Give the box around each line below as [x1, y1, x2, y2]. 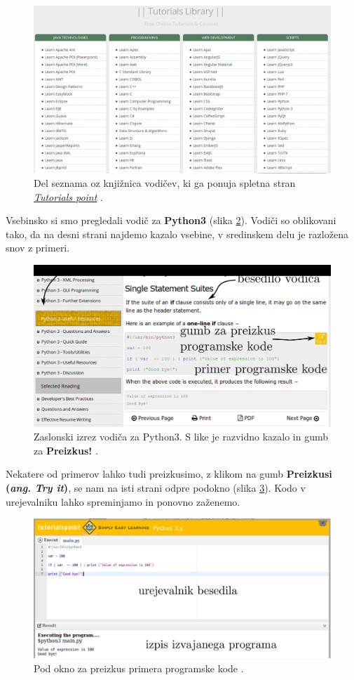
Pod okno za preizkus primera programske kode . [34, 660, 244, 675]
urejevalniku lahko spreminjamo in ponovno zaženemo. [6, 494, 240, 509]
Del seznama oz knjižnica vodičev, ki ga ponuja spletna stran [34, 176, 296, 190]
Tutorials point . [34, 189, 103, 204]
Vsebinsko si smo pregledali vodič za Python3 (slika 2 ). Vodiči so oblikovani [6, 213, 336, 228]
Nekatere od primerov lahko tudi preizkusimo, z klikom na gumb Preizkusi [6, 466, 332, 481]
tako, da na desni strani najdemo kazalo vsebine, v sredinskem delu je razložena [6, 226, 348, 241]
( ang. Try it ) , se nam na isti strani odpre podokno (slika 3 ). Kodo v [6, 480, 306, 495]
